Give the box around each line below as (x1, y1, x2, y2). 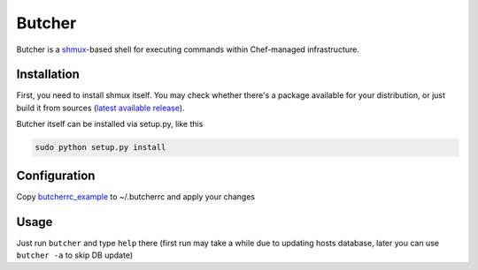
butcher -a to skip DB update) (16, 250, 134, 260)
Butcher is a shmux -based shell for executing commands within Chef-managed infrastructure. (16, 44, 360, 55)
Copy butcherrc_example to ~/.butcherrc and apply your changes (16, 191, 256, 202)
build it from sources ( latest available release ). (16, 102, 185, 113)
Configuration (16, 168, 96, 183)
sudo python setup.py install (35, 142, 166, 153)
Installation (16, 67, 80, 82)
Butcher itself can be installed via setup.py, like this (16, 119, 204, 130)
